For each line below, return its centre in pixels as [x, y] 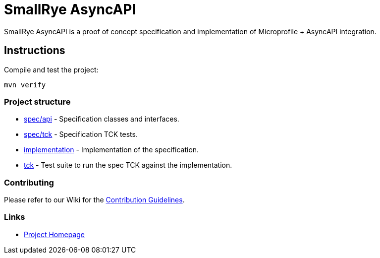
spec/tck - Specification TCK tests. [81, 134]
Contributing [29, 182]
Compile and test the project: [51, 69]
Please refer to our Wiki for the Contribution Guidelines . [94, 200]
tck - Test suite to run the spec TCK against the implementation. [128, 165]
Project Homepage [54, 234]
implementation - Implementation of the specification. [111, 150]
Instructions [35, 51]
